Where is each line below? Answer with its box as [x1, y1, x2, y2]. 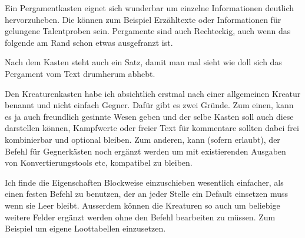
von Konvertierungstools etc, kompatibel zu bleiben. [5, 156, 193, 169]
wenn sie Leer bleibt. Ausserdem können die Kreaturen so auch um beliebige [5, 199, 280, 211]
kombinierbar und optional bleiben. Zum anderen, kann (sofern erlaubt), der [5, 133, 280, 145]
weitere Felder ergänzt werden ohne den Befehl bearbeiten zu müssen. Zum [5, 210, 276, 223]
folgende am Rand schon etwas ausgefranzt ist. [5, 36, 173, 48]
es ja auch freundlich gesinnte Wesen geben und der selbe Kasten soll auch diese [5, 110, 294, 122]
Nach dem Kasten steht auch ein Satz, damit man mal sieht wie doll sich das [5, 56, 282, 68]
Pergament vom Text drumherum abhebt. [5, 67, 155, 79]
